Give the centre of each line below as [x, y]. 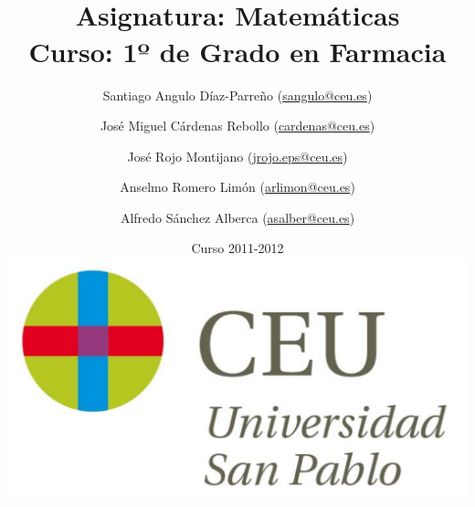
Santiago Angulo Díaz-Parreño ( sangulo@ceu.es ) [237, 95]
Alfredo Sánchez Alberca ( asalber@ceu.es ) [237, 217]
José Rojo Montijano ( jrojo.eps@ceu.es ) [237, 156]
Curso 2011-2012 [237, 248]
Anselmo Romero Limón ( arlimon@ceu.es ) [237, 187]
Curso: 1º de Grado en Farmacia [237, 51]
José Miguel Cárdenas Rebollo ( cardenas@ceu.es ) [237, 126]
